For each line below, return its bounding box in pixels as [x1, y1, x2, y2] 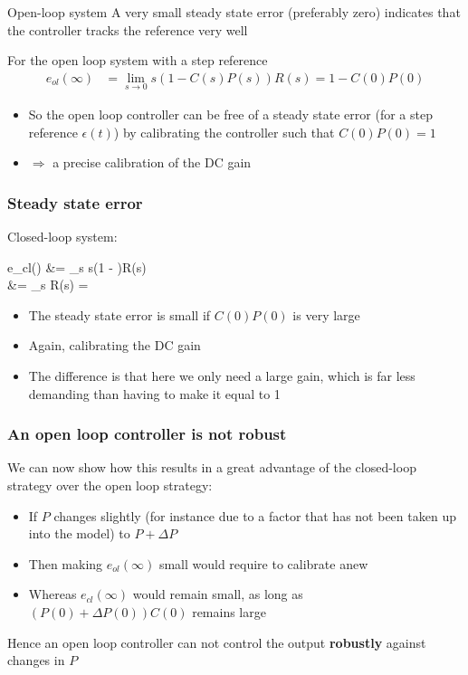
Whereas [28, 585, 77, 604]
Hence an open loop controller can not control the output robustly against [7, 632, 426, 651]
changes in [7, 651, 65, 670]
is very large [292, 305, 360, 324]
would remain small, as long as [132, 585, 303, 604]
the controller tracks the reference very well [7, 20, 248, 39]
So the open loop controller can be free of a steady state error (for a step [28, 105, 433, 124]
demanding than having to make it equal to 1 [28, 384, 281, 403]
